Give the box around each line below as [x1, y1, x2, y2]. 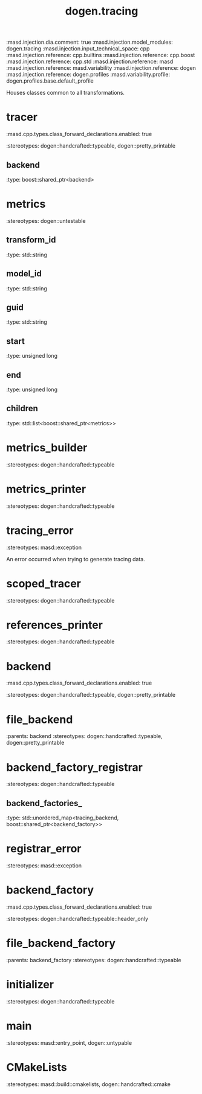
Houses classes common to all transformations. [6, 89, 125, 97]
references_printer [6, 618, 103, 632]
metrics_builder [6, 440, 88, 454]
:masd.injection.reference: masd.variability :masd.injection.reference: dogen [6, 64, 197, 72]
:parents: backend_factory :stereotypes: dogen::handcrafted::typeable [6, 956, 181, 963]
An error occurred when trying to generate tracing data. [6, 555, 145, 562]
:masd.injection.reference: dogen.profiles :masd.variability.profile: [6, 71, 171, 78]
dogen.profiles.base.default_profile [6, 77, 94, 84]
